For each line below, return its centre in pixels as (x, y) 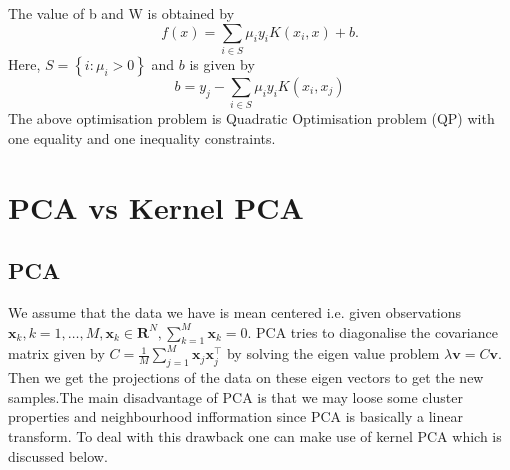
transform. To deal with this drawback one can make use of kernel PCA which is (255, 435)
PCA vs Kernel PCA (156, 206)
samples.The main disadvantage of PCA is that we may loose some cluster (235, 396)
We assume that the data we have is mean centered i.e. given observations (235, 312)
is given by (222, 63)
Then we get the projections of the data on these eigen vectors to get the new (246, 377)
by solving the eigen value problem (333, 353)
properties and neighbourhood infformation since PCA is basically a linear (235, 416)
